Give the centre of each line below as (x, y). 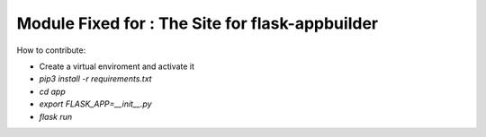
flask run (56, 116)
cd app (53, 91)
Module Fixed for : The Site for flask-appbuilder (197, 23)
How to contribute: (51, 50)
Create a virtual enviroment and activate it (117, 66)
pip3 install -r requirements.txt (95, 79)
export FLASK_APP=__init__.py (95, 104)
